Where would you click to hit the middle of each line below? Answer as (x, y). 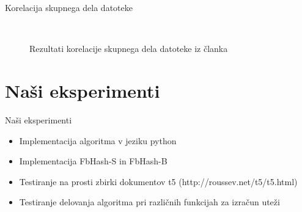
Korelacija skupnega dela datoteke (69, 7)
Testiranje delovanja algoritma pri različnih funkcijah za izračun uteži (149, 202)
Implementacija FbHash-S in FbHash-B (93, 161)
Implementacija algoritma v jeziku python (98, 140)
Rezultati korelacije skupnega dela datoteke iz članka (129, 49)
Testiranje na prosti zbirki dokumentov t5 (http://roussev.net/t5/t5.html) (158, 181)
